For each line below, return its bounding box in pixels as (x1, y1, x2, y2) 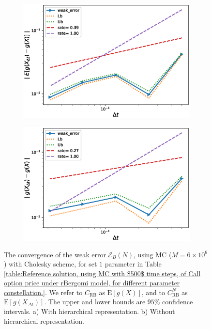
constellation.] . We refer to (4, 287, 83, 297)
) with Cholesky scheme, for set (4, 259, 97, 269)
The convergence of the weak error (4, 249, 106, 259)
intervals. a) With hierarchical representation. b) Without (4, 306, 175, 316)
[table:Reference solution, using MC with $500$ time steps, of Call (4, 268, 201, 278)
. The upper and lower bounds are (44, 297, 146, 307)
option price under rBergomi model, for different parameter (4, 278, 180, 288)
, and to (141, 287, 165, 297)
